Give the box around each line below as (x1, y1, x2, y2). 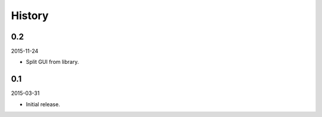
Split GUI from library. (26, 59, 79, 66)
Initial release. (26, 100, 60, 107)
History (11, 9, 49, 22)
